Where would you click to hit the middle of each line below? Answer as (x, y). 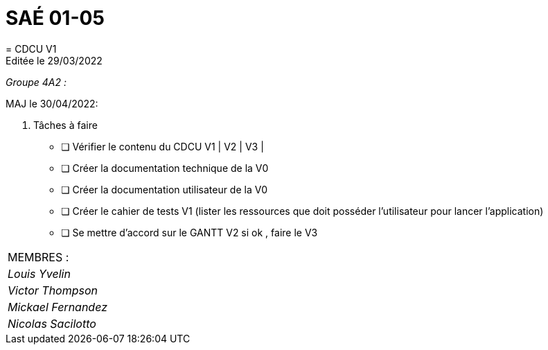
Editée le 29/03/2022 (54, 60)
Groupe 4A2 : (36, 82)
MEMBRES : (38, 257)
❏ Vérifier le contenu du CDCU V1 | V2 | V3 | (162, 146)
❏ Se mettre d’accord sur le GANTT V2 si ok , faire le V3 (189, 232)
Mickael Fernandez (58, 307)
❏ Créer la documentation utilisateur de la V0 (165, 189)
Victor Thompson (53, 290)
